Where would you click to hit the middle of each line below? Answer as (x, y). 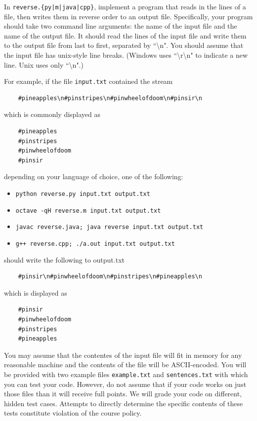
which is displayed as (36, 292)
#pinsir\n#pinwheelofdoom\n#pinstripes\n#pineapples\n (110, 277)
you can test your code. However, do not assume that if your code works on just (125, 384)
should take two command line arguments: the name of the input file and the (121, 26)
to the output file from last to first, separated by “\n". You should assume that (124, 45)
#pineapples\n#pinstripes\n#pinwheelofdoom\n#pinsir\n (110, 98)
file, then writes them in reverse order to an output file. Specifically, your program (128, 16)
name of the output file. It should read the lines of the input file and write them (125, 35)
